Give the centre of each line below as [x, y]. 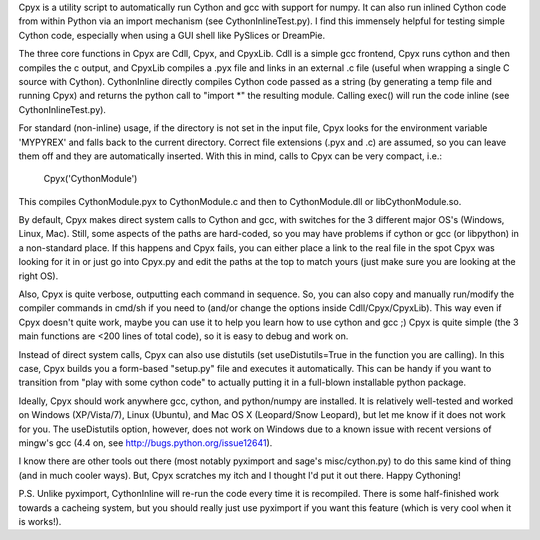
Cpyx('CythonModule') [90, 179]
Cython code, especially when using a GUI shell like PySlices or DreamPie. [171, 35]
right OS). [38, 276]
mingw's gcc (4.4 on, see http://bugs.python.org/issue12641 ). [145, 442]
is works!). [40, 521]
